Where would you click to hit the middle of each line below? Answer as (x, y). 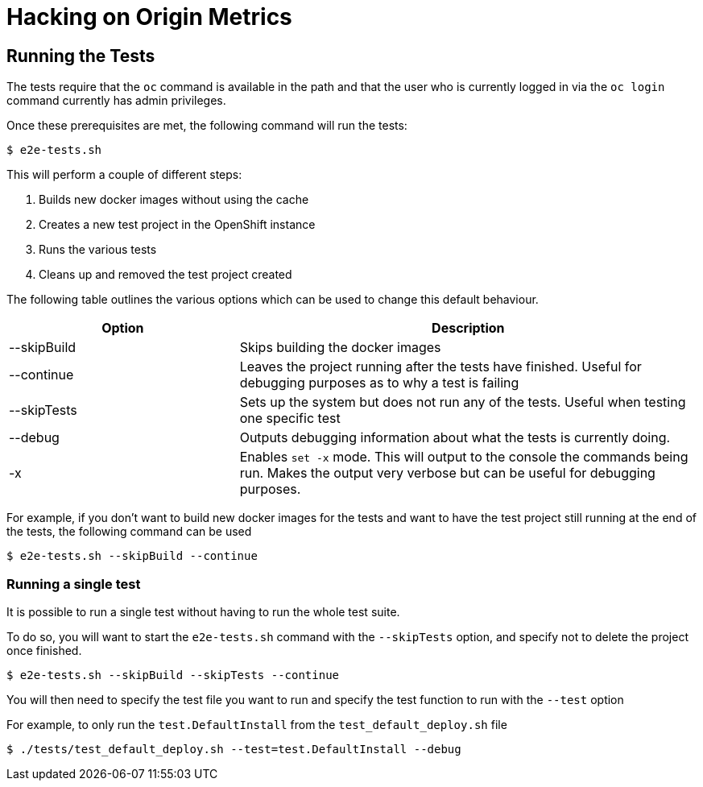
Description (468, 328)
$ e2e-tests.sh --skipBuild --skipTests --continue (173, 675)
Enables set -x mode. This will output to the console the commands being (464, 457)
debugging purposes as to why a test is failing (379, 383)
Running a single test (74, 584)
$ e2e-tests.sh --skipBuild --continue (132, 556)
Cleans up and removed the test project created (165, 275)
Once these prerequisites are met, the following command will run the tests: (207, 126)
